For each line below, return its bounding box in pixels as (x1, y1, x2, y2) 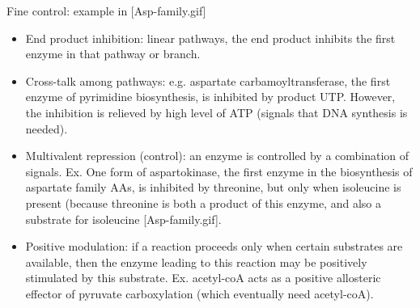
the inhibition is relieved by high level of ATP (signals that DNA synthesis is (25, 103, 408, 120)
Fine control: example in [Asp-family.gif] (6, 2, 206, 19)
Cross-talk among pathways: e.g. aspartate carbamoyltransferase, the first (25, 72, 391, 89)
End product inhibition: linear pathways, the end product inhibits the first (25, 29, 396, 46)
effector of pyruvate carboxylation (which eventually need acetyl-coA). (25, 285, 374, 302)
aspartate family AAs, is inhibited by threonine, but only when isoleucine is (25, 179, 401, 196)
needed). (25, 120, 68, 137)
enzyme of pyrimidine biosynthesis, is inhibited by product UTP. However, (25, 88, 396, 105)
